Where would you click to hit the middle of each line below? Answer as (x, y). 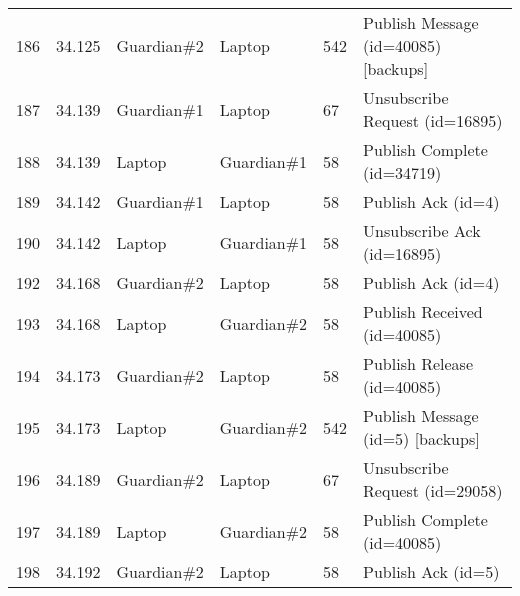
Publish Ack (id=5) (431, 571)
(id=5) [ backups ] (421, 438)
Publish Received (423, 311)
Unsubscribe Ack (422, 230)
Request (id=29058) (433, 490)
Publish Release (418, 363)
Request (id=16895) (433, 120)
